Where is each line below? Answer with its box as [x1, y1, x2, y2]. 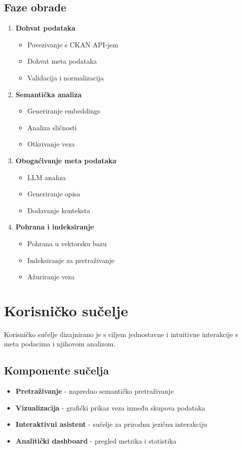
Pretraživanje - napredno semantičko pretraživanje [15, 386, 174, 396]
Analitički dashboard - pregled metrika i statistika [15, 436, 176, 446]
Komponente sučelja [4, 363, 109, 378]
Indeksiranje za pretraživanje [27, 255, 114, 265]
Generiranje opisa [27, 188, 80, 199]
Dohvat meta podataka [27, 56, 97, 66]
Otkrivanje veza [27, 139, 75, 149]
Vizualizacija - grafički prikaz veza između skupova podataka [15, 402, 206, 412]
